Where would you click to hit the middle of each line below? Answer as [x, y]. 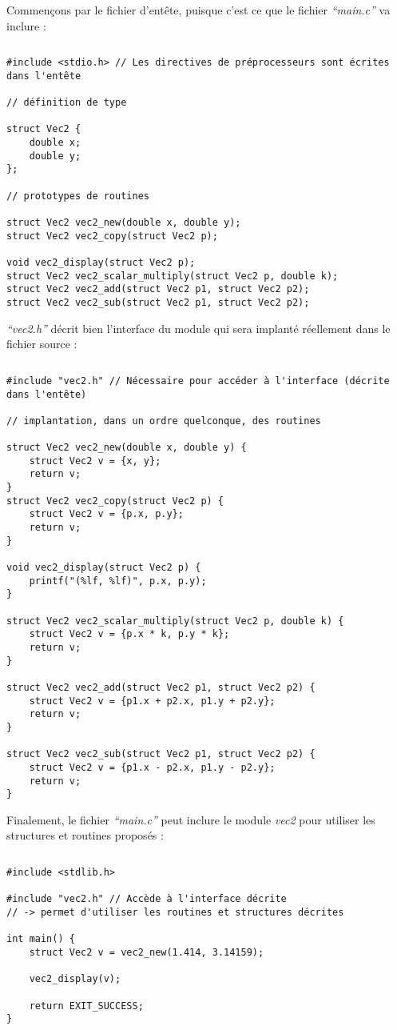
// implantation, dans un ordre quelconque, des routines [164, 421]
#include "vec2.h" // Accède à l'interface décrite [147, 899]
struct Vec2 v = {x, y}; [95, 461]
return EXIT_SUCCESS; [86, 1006]
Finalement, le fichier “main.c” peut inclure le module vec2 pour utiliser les [191, 819]
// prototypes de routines [78, 196]
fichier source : [42, 344]
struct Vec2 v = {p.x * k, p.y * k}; [129, 634]
